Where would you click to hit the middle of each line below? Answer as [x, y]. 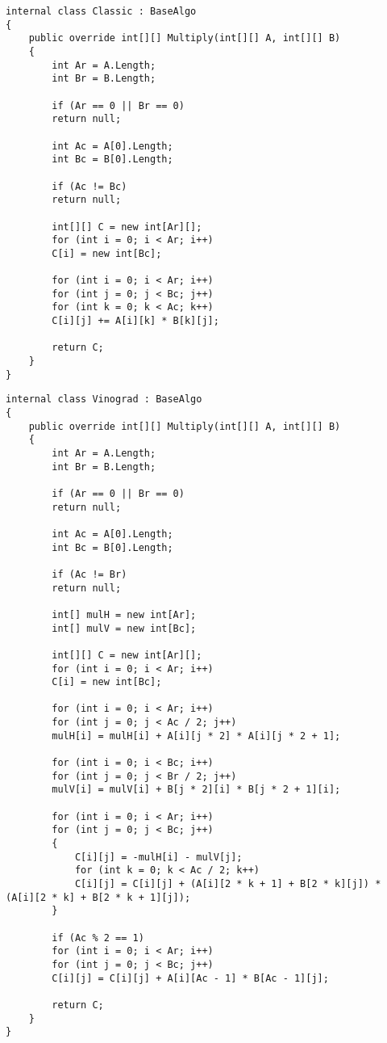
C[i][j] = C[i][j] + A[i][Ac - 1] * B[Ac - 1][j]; [190, 978]
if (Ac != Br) [89, 574]
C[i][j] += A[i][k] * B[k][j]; [135, 321]
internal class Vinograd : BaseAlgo [104, 400]
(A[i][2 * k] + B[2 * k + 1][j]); [98, 897]
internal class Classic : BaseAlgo [101, 11]
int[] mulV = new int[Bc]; [124, 628]
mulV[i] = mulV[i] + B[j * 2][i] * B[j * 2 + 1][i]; [196, 790]
